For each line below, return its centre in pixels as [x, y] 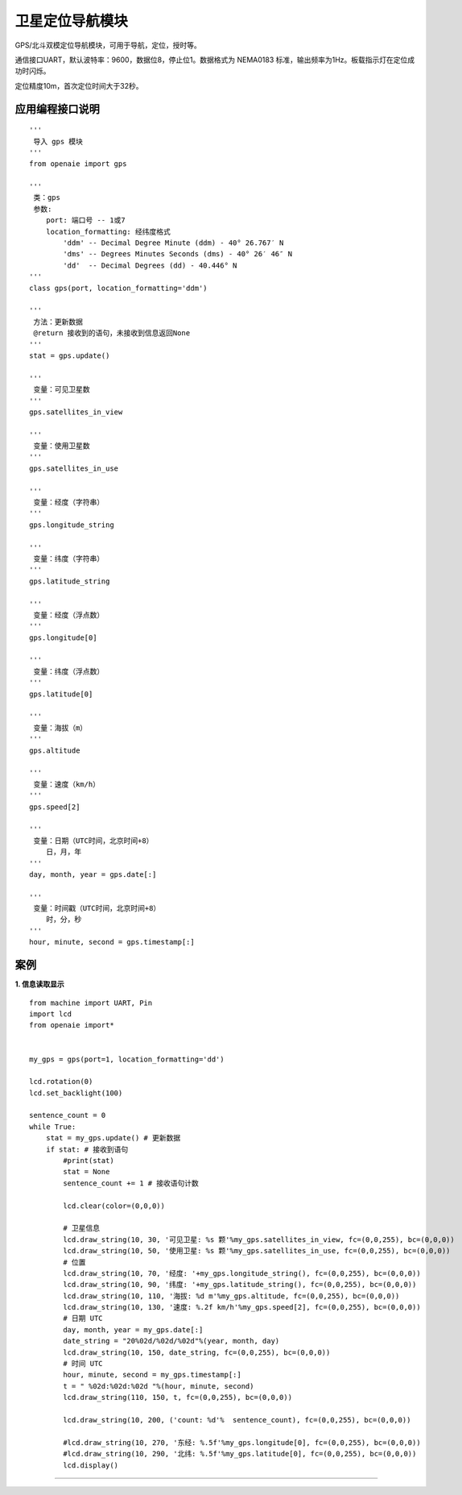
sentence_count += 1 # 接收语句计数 [131, 1183]
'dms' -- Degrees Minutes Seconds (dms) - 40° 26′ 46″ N [178, 254]
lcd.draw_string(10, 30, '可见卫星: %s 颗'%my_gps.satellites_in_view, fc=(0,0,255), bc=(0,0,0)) [259, 1240]
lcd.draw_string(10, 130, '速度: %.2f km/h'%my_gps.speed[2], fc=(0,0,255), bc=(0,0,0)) [242, 1307]
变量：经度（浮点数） [69, 615]
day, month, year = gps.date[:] [93, 874]
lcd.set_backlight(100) [76, 1093]
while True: [53, 1127]
